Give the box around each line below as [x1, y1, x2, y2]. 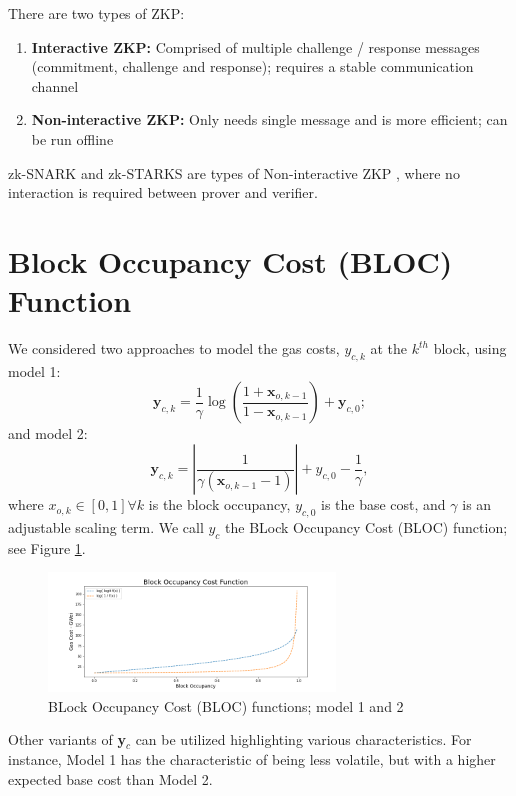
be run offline [31, 128, 114, 149]
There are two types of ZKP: [8, 3, 185, 23]
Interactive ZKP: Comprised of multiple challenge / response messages [31, 36, 480, 57]
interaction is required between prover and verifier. [8, 182, 318, 203]
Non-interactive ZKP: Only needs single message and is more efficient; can [31, 109, 508, 130]
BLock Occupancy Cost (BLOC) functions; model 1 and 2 [48, 695, 404, 716]
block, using [433, 338, 507, 359]
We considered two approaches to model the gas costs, [8, 338, 340, 359]
